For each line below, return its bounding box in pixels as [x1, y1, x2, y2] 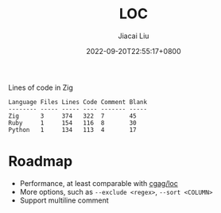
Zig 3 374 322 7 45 [8, 112, 137, 120]
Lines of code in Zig [8, 83, 74, 92]
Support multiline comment [19, 196, 109, 205]
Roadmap [8, 153, 73, 171]
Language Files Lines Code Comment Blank [8, 98, 148, 106]
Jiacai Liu [118, 31, 149, 41]
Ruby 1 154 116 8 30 [8, 118, 137, 127]
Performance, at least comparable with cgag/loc [19, 178, 179, 188]
